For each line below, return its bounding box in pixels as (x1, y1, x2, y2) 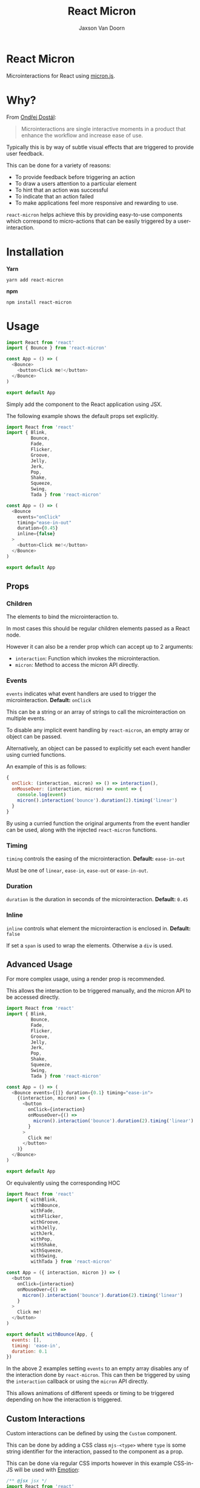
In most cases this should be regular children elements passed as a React (6, 625, 190, 632)
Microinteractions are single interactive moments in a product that (21, 125, 186, 132)
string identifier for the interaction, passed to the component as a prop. (6, 1448, 184, 1455)
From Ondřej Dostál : (6, 113, 56, 121)
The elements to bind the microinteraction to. (6, 613, 119, 620)
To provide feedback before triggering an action (15, 173, 135, 180)
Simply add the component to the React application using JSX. (6, 401, 162, 408)
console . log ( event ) (17, 792, 67, 798)
